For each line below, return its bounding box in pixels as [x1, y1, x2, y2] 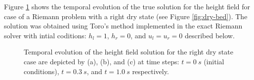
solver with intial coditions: [4, 30, 86, 40]
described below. [184, 30, 235, 40]
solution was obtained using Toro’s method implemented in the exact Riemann [4, 21, 243, 31]
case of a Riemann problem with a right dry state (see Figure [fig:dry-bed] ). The [4, 11, 248, 21]
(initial [204, 56, 224, 66]
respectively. [132, 66, 169, 76]
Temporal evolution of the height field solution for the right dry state [24, 47, 233, 57]
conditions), [24, 66, 59, 76]
